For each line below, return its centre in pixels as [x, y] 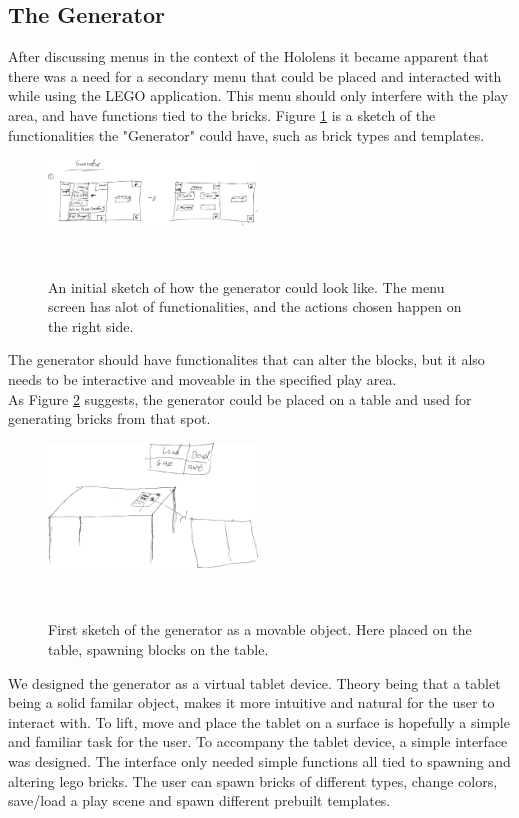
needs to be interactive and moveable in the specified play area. [202, 378]
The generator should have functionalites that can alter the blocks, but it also [246, 359]
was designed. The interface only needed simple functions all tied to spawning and [259, 761]
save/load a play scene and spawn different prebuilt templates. [199, 800]
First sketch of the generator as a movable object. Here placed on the [260, 629]
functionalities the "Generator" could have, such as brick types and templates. [246, 134]
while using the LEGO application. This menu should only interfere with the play [258, 95]
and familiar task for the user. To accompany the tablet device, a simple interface [258, 741]
